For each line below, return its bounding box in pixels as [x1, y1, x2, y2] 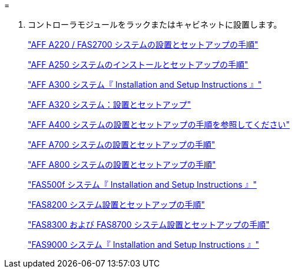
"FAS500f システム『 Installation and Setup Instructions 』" [28, 179, 257, 189]
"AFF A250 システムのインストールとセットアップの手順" [28, 59, 248, 69]
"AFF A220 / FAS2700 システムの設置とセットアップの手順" [28, 39, 258, 49]
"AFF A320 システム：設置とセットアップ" [28, 99, 191, 109]
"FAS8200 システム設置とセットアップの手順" [28, 199, 205, 209]
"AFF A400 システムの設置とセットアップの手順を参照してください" [28, 119, 290, 129]
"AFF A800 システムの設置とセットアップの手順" [28, 159, 216, 169]
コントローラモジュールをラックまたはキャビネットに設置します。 [28, 19, 282, 29]
